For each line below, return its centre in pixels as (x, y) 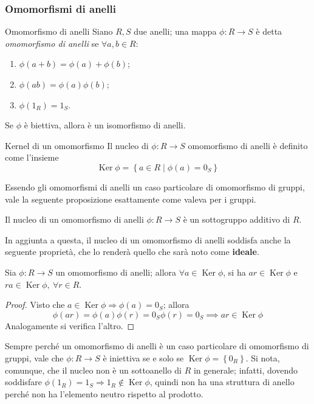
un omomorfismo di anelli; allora (116, 272)
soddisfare (23, 382)
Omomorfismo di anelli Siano (59, 31)
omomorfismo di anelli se (52, 43)
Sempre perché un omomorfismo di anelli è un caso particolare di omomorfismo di (157, 346)
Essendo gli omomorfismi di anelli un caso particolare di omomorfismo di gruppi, (155, 186)
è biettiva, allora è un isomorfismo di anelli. (105, 125)
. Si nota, (263, 357)
